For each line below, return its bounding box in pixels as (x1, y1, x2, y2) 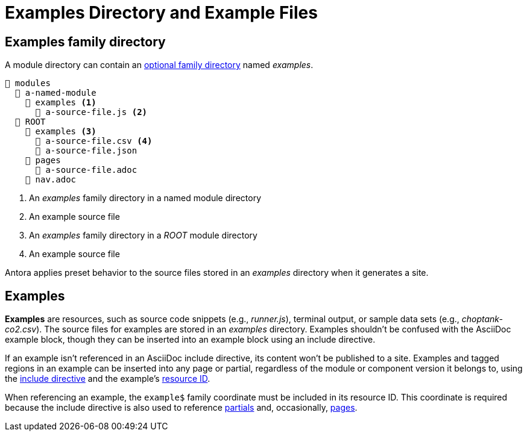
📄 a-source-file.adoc (35, 165, 137, 175)
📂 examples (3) (25, 126, 96, 137)
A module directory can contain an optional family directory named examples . (5, 60, 314, 70)
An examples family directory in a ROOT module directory (29, 230, 257, 241)
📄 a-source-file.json (35, 146, 137, 156)
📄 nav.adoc (25, 175, 77, 185)
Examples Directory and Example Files (5, 2, 318, 23)
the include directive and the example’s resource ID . (5, 373, 210, 384)
